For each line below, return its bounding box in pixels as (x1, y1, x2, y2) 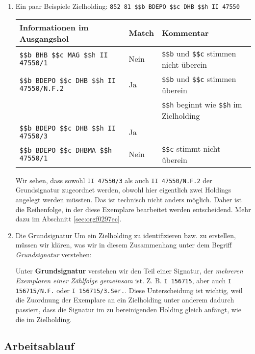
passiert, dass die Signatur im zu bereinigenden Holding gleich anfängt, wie (15, 304, 241, 314)
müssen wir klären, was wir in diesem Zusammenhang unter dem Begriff (15, 240, 232, 250)
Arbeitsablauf (4, 338, 75, 353)
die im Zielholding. (15, 314, 72, 324)
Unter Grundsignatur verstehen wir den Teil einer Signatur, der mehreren (15, 266, 243, 276)
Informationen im (19, 21, 89, 33)
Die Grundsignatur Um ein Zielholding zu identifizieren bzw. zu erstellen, (15, 230, 236, 240)
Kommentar (161, 27, 209, 39)
